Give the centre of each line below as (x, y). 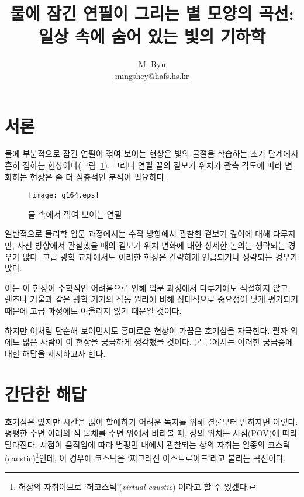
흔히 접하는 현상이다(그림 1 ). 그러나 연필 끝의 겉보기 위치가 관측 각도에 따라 (144, 165)
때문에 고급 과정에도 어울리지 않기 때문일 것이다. (93, 311)
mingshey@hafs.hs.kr (152, 75)
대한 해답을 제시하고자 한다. (55, 353)
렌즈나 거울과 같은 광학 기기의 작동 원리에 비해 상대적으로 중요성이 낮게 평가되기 (152, 299)
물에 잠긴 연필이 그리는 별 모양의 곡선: (152, 13)
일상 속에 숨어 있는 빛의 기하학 (152, 36)
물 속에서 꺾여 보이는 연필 (75, 214)
